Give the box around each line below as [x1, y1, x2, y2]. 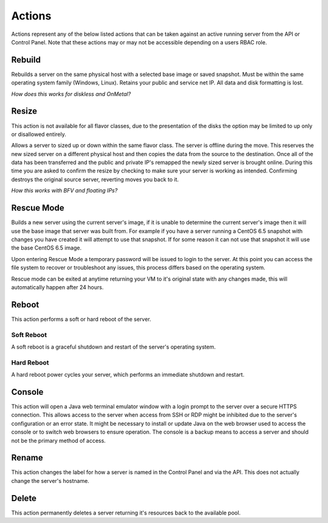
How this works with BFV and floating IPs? [11, 187, 118, 194]
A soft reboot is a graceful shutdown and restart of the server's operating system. [11, 343, 216, 350]
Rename [11, 453, 43, 463]
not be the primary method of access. [11, 437, 106, 444]
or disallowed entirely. [11, 131, 66, 138]
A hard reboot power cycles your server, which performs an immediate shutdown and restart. [11, 371, 245, 378]
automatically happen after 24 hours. [11, 283, 104, 291]
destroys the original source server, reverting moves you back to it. [11, 176, 179, 183]
